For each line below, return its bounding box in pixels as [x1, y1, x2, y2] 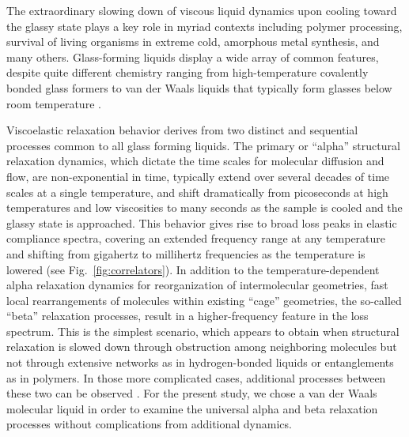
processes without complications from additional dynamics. [6, 416, 292, 432]
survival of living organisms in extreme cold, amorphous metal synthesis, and [6, 33, 380, 50]
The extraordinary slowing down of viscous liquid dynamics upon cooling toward [6, 2, 397, 18]
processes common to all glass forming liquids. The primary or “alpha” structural [6, 137, 400, 153]
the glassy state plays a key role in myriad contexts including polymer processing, [6, 17, 403, 34]
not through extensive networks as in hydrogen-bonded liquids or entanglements [6, 354, 394, 371]
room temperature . [6, 95, 101, 111]
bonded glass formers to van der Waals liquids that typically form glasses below [6, 79, 392, 96]
